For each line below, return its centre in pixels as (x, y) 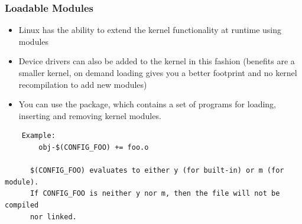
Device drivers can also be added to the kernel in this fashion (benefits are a (157, 61)
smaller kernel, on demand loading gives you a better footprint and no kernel (158, 73)
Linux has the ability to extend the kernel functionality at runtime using (150, 30)
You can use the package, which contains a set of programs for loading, (147, 104)
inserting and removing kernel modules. (90, 115)
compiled (22, 205)
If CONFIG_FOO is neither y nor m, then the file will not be (155, 194)
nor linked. (53, 217)
